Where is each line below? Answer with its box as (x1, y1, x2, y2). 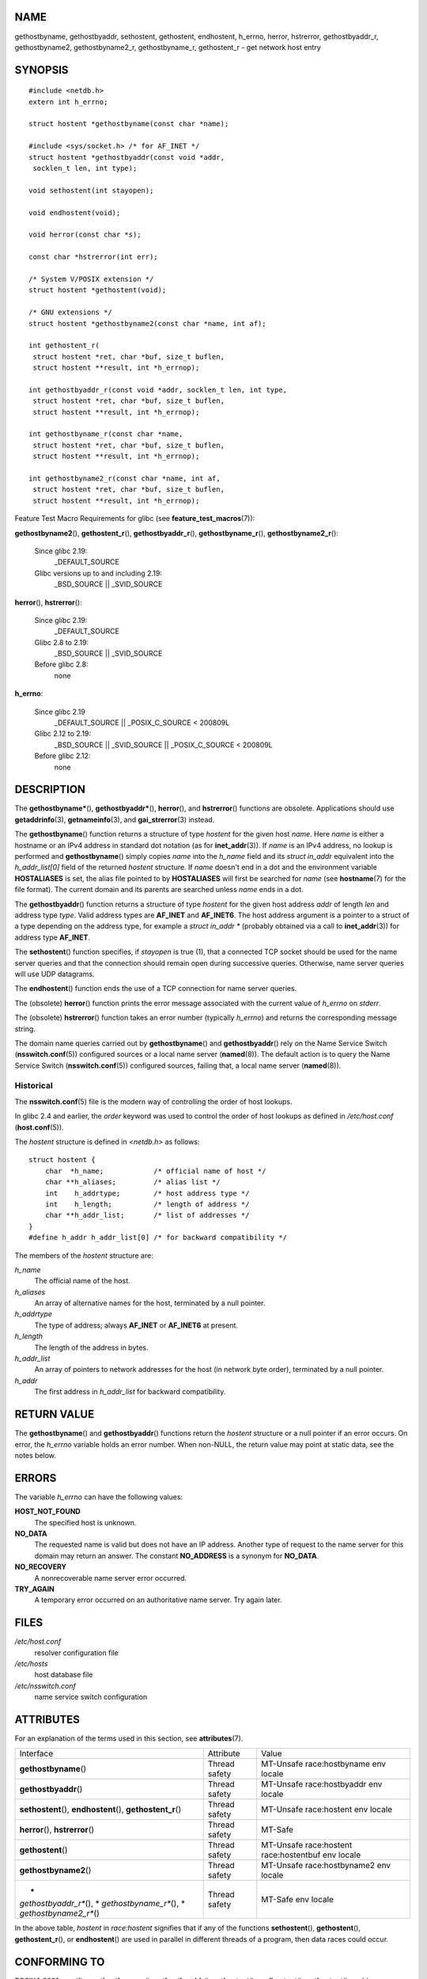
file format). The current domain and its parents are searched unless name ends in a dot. (14, 885, 304, 895)
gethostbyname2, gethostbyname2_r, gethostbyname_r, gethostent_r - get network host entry (14, 42, 322, 51)
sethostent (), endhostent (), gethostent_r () (19, 1804, 182, 1815)
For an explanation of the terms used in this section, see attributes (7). (14, 1734, 244, 1743)
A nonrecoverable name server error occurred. (34, 1573, 187, 1582)
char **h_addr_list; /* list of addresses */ (44, 1211, 250, 1220)
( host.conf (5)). (14, 1122, 64, 1132)
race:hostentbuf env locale (261, 1849, 361, 1860)
